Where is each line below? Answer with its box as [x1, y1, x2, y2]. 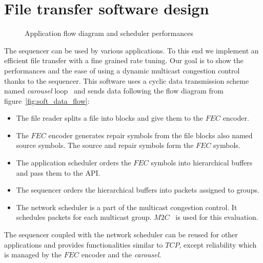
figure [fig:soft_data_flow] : [4, 95, 90, 106]
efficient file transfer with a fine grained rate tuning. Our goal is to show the [4, 55, 244, 66]
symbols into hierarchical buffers [151, 157, 253, 168]
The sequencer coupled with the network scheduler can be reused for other [4, 229, 238, 240]
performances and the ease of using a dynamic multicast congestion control [4, 65, 240, 76]
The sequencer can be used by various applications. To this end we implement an [4, 45, 259, 55]
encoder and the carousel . [81, 249, 161, 260]
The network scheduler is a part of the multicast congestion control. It [16, 201, 237, 212]
